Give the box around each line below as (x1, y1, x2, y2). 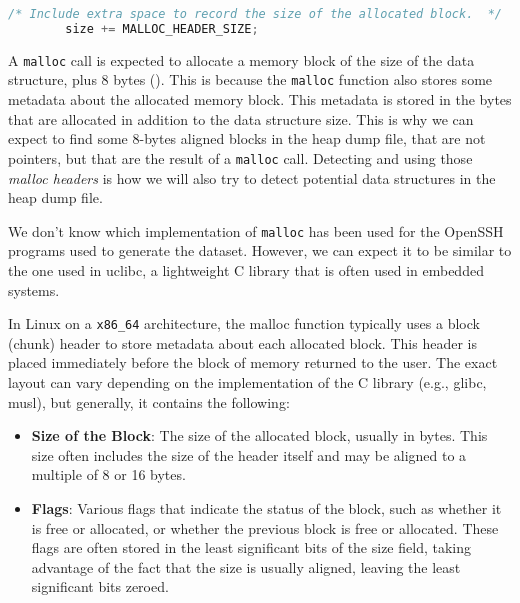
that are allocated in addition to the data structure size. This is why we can (8, 108, 474, 129)
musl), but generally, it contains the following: (8, 391, 290, 412)
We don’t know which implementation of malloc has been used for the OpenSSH (8, 220, 504, 241)
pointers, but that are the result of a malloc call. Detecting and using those (8, 147, 473, 168)
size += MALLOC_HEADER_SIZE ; (65, 21, 259, 36)
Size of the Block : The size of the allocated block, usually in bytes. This (31, 425, 488, 446)
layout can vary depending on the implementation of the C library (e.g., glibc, (8, 371, 487, 392)
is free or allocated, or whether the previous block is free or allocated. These (31, 517, 499, 538)
